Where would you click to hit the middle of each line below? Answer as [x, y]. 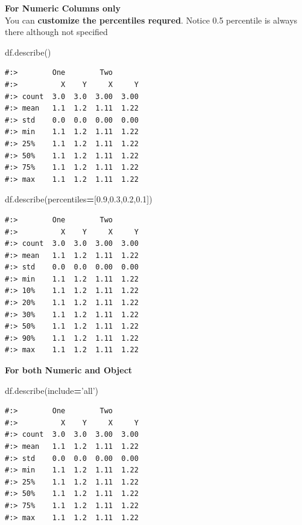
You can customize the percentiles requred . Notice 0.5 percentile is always [151, 20]
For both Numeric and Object [69, 370]
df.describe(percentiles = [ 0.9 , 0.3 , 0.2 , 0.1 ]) [79, 199]
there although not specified [56, 32]
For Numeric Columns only [63, 8]
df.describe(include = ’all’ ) [52, 390]
